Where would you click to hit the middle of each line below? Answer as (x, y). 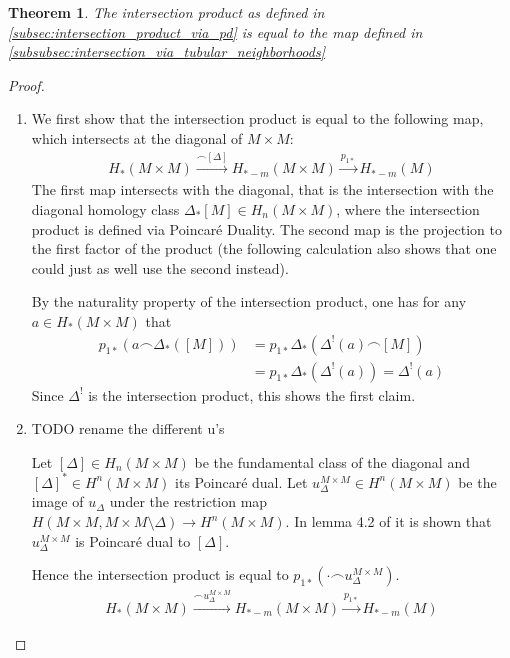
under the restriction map (188, 501)
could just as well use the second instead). (160, 267)
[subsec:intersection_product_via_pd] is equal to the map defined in (215, 31)
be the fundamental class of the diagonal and (332, 461)
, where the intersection (408, 208)
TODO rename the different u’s (128, 428)
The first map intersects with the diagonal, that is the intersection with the (262, 189)
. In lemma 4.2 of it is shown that (388, 521)
